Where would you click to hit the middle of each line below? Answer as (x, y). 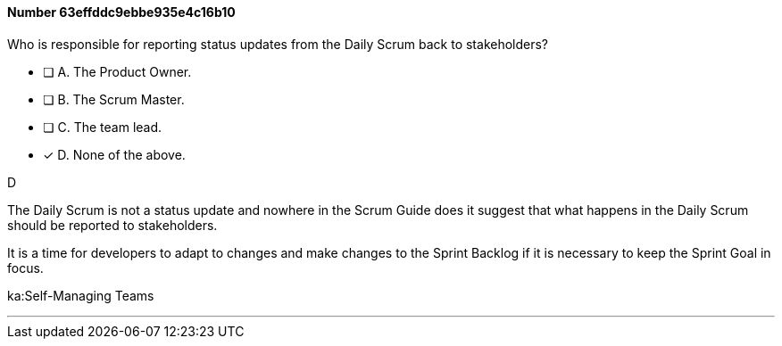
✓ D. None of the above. (114, 154)
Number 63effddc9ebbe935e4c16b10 (121, 12)
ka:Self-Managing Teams (81, 295)
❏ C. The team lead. (103, 127)
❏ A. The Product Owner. (117, 71)
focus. (25, 268)
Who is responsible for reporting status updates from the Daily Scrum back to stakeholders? (278, 44)
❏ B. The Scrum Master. (114, 99)
